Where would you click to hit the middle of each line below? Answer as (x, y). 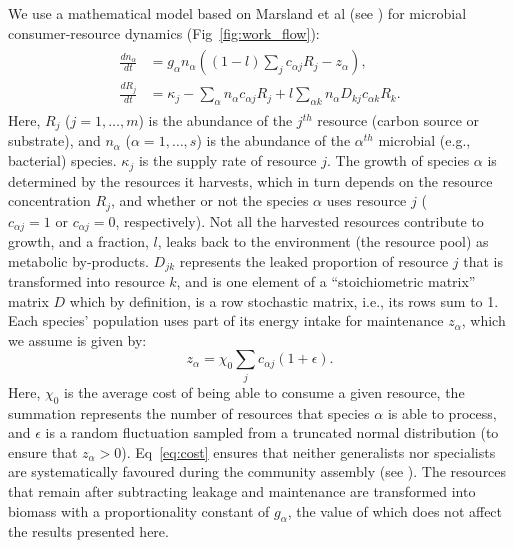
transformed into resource (86, 281)
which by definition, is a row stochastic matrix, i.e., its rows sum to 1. (284, 300)
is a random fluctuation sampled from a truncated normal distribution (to (272, 432)
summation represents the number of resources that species (189, 412)
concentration (49, 200)
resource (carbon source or (398, 120)
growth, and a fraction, (78, 241)
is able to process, (442, 412)
